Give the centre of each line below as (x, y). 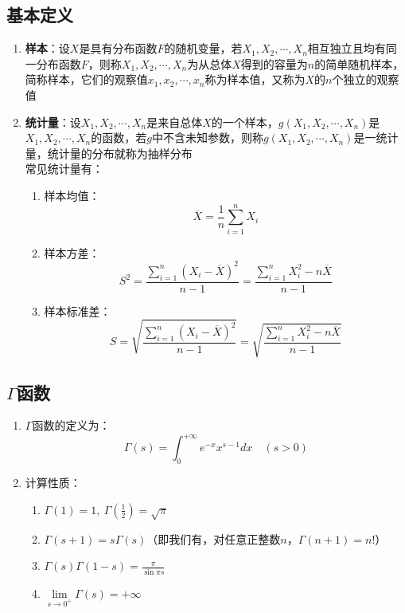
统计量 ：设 (53, 122)
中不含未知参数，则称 (207, 138)
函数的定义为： (71, 425)
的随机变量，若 (203, 48)
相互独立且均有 (347, 48)
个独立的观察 (366, 79)
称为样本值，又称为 (255, 79)
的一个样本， (245, 122)
